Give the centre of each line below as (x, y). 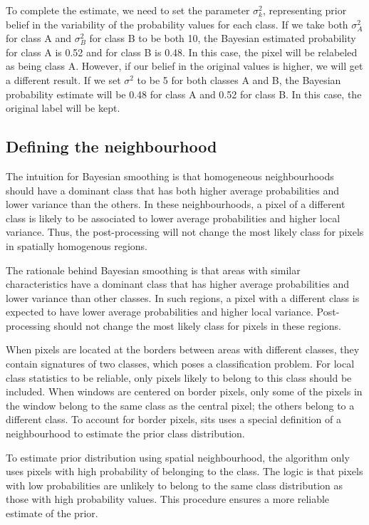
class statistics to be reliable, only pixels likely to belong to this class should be (179, 377)
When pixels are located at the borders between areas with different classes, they (183, 349)
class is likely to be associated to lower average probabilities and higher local (173, 218)
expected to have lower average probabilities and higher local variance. (160, 312)
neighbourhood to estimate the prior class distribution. (125, 433)
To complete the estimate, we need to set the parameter (128, 10)
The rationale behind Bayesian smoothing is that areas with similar (153, 270)
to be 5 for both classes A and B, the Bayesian (239, 79)
